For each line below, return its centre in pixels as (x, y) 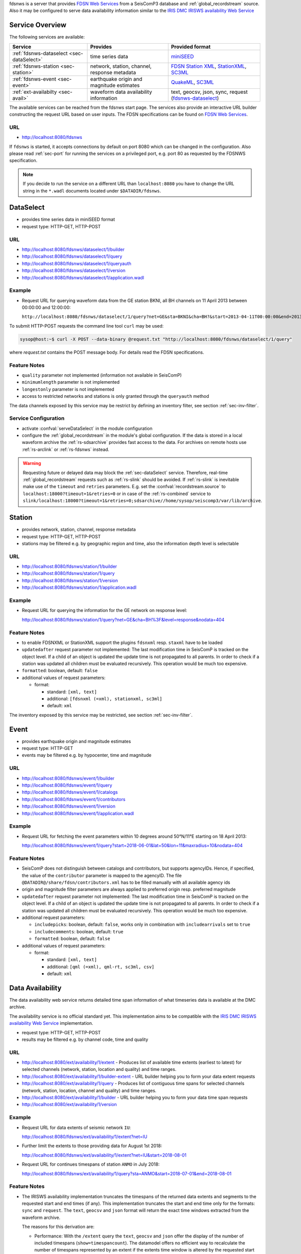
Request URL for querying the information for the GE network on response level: (105, 610)
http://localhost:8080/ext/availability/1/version (69, 1105)
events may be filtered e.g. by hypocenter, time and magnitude (87, 755)
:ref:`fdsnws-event (34, 79)
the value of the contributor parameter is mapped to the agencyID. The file (102, 875)
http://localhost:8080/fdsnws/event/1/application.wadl (78, 813)
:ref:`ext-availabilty (35, 92)
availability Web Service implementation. (51, 1023)
